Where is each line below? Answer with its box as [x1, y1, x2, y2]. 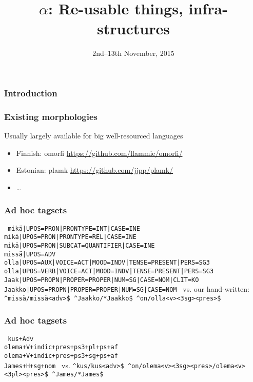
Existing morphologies [4, 110, 98, 123]
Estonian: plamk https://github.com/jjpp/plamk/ [16, 165, 173, 175]
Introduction [4, 86, 57, 99]
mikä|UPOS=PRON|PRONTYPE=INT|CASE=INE [8, 225, 140, 232]
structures [97, 18, 170, 39]
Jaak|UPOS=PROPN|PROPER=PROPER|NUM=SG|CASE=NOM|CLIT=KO [4, 276, 199, 284]
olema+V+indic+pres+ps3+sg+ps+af [4, 352, 118, 360]
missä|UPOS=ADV [4, 250, 56, 258]
